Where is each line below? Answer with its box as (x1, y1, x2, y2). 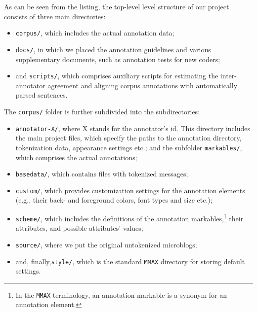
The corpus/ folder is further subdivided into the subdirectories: (4, 106, 200, 116)
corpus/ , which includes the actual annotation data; (15, 28, 174, 38)
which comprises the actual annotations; (15, 152, 137, 162)
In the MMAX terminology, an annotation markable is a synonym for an (15, 289, 227, 300)
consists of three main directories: (4, 11, 106, 21)
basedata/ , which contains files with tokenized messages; (15, 169, 188, 179)
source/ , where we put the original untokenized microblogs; (15, 239, 197, 249)
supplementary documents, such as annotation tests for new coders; (15, 54, 220, 64)
